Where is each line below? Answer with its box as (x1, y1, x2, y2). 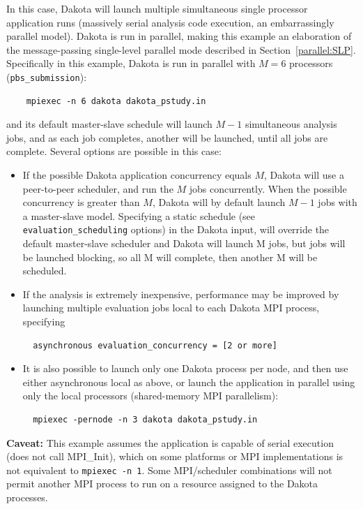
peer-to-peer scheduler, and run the (22, 181, 173, 196)
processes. (6, 490, 48, 504)
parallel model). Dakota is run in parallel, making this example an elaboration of (6, 29, 352, 43)
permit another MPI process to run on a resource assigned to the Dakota (6, 476, 318, 491)
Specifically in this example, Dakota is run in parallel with (6, 56, 256, 71)
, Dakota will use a (264, 168, 344, 182)
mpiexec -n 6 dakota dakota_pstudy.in (26, 96, 206, 106)
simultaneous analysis (245, 117, 337, 131)
